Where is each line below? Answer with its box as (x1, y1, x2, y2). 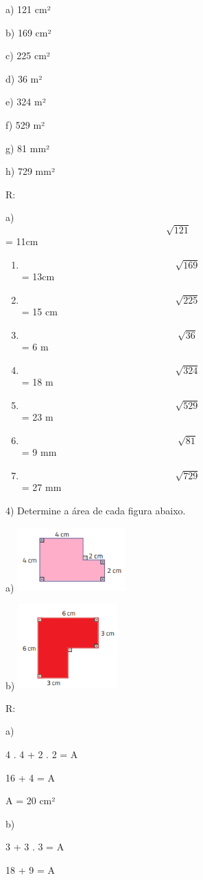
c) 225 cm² (5, 48, 50, 63)
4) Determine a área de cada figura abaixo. (5, 503, 186, 517)
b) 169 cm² (5, 25, 51, 39)
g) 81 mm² (5, 140, 50, 155)
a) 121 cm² (5, 2, 51, 16)
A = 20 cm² (5, 793, 56, 808)
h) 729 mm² (5, 164, 55, 178)
